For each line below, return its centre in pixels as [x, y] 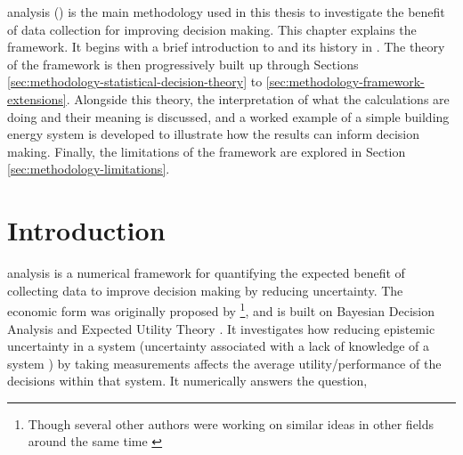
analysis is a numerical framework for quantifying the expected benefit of [206, 273]
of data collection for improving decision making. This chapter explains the [212, 29]
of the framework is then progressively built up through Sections [183, 64]
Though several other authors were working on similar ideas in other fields [231, 423]
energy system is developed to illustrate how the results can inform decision [214, 134]
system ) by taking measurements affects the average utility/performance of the [224, 363]
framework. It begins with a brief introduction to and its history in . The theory [226, 47]
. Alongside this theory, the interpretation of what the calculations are [258, 98]
